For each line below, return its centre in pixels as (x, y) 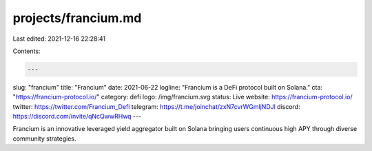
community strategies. (44, 139)
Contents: (27, 51)
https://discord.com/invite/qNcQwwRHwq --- (77, 117)
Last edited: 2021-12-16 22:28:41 (59, 39)
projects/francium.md (77, 18)
